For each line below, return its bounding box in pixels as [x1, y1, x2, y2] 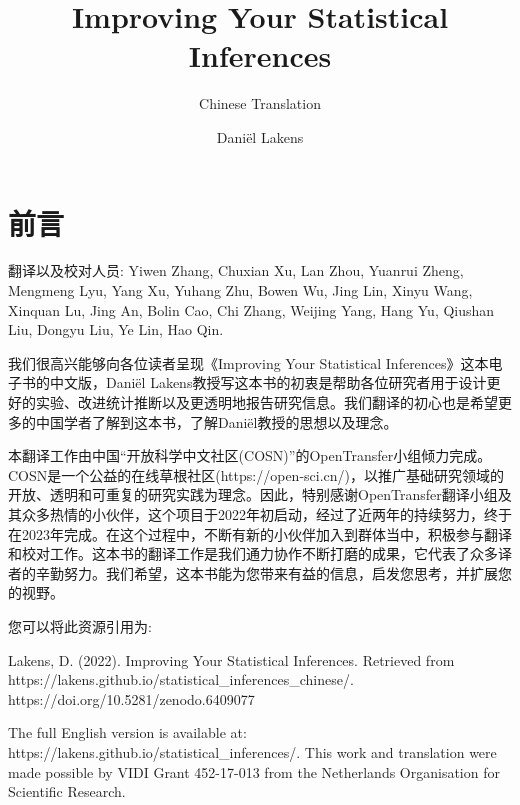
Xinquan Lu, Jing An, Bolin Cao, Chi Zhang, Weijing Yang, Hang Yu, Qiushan [8, 299, 495, 320]
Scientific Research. [8, 781, 126, 802]
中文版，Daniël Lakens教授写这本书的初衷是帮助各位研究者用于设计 [49, 372, 487, 393]
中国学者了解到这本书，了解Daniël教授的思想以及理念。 [35, 411, 398, 432]
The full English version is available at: [8, 722, 247, 743]
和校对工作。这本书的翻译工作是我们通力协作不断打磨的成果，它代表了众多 [8, 543, 498, 564]
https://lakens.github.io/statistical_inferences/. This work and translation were [8, 741, 497, 762]
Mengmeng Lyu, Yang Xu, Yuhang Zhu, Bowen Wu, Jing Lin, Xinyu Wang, [8, 280, 473, 301]
